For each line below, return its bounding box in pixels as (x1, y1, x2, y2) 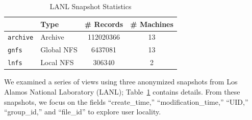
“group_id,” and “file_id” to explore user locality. (4, 106, 161, 117)
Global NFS (40, 44, 78, 55)
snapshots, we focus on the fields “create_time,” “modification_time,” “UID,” (4, 96, 248, 107)
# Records (84, 18, 123, 29)
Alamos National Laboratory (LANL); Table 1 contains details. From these (4, 86, 240, 97)
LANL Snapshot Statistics (49, 1, 132, 11)
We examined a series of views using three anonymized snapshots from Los (4, 76, 238, 87)
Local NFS (40, 57, 74, 68)
